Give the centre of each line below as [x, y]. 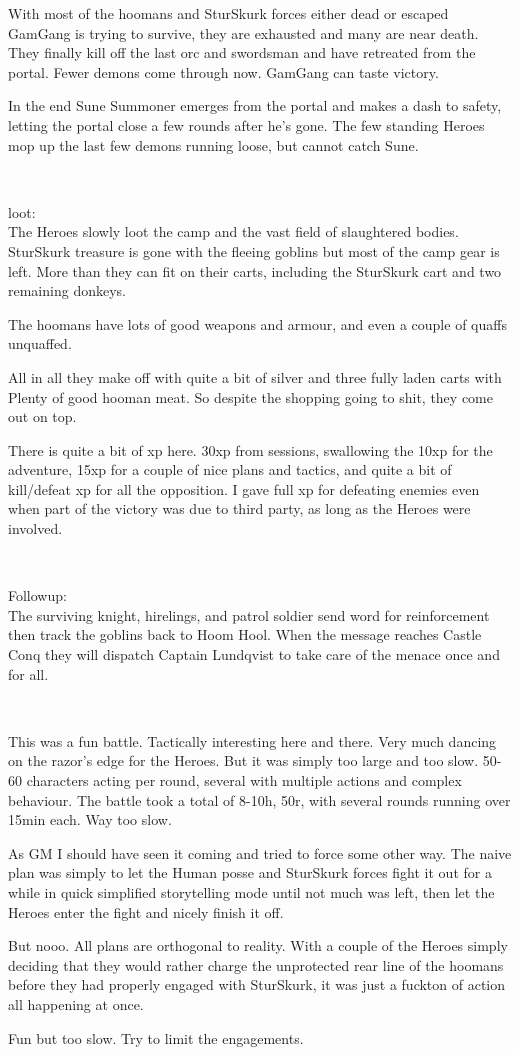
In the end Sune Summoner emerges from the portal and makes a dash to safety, [255, 105]
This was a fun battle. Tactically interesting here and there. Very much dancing [252, 740]
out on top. [42, 416]
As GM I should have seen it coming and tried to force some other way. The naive [260, 852]
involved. [35, 528]
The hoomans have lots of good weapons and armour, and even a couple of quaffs [257, 323]
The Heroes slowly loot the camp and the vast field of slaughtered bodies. [233, 231]
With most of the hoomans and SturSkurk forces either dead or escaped [228, 13]
